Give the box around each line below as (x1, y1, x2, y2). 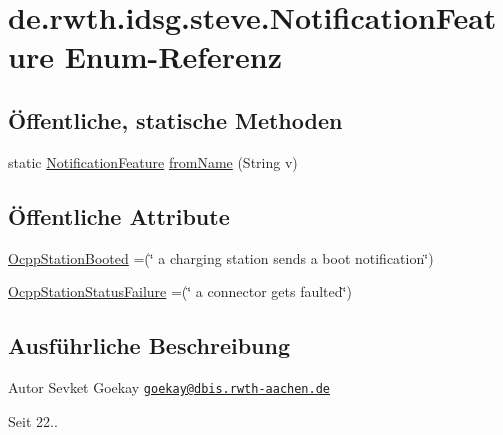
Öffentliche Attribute (8, 200, 230, 231)
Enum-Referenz (64, 36, 282, 77)
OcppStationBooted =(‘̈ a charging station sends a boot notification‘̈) (8, 247, 434, 268)
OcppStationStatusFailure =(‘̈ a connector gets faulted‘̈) (8, 281, 352, 302)
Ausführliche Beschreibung (8, 330, 290, 361)
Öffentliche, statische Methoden (8, 104, 343, 135)
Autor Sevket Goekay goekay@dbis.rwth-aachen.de (8, 376, 330, 397)
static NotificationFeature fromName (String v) (8, 151, 298, 172)
